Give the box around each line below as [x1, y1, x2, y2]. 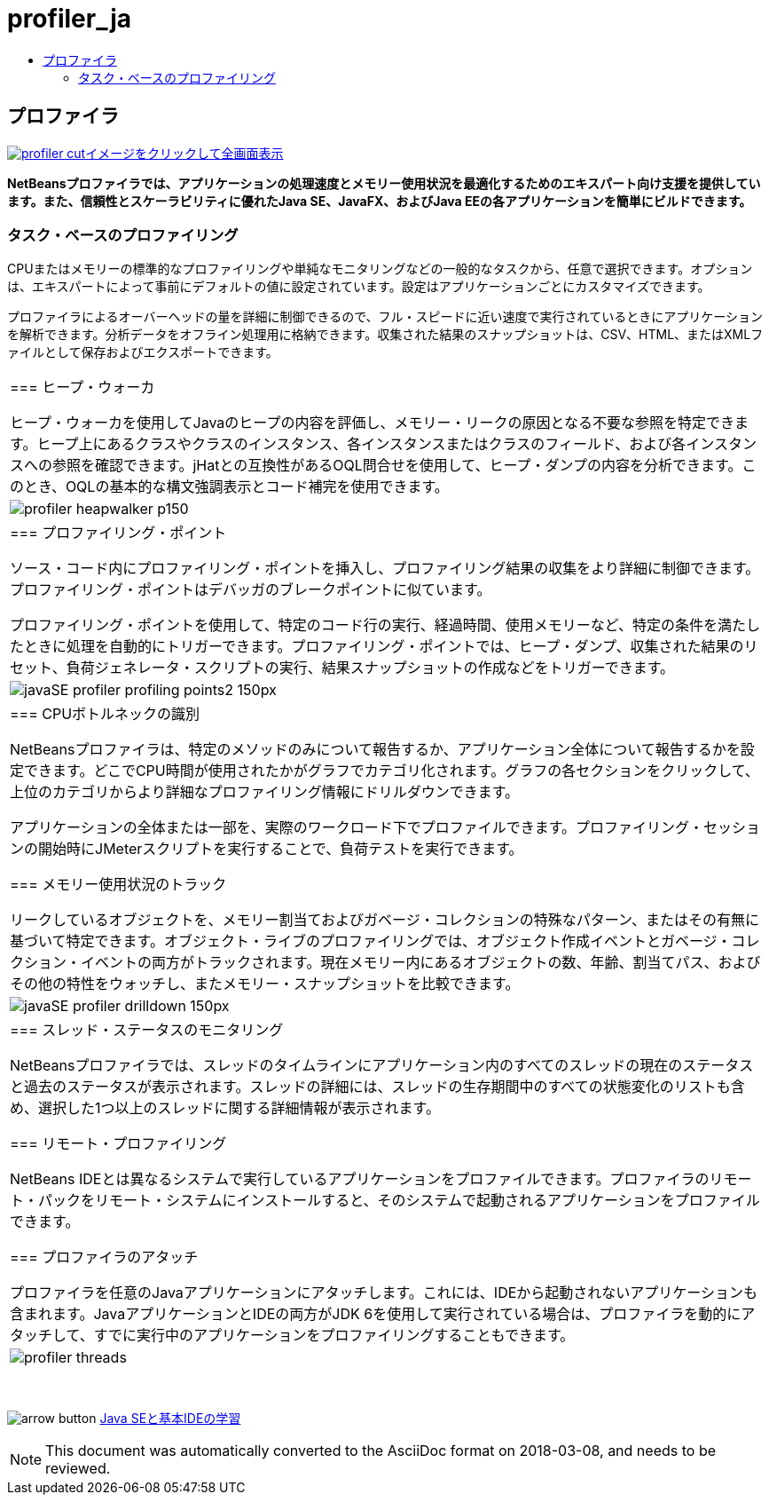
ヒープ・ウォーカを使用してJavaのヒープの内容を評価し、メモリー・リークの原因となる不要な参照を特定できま [10, 414, 749, 432]
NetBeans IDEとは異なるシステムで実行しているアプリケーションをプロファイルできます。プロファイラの [10, 1170, 710, 1189]
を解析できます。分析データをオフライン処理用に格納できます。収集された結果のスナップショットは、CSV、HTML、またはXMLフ [7, 327, 764, 343]
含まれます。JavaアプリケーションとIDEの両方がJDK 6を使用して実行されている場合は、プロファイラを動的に [10, 1305, 742, 1324]
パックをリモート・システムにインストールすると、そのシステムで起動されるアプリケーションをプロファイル [38, 1191, 760, 1210]
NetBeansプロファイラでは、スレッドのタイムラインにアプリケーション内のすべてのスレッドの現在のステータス [10, 1056, 754, 1075]
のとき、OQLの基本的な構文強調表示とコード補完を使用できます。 [10, 478, 449, 496]
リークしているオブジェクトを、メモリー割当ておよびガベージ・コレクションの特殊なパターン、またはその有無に [10, 911, 759, 929]
